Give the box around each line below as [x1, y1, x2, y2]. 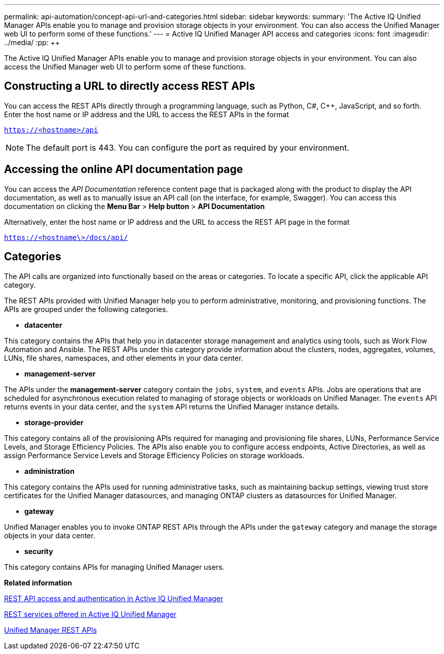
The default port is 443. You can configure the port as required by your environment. [26, 142, 350, 153]
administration [24, 466, 75, 475]
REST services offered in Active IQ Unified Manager [4, 609, 177, 618]
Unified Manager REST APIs [4, 625, 97, 634]
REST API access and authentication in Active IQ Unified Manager [4, 594, 224, 603]
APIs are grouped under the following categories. [4, 304, 168, 314]
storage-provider [24, 418, 84, 427]
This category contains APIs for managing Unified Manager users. [4, 562, 225, 571]
